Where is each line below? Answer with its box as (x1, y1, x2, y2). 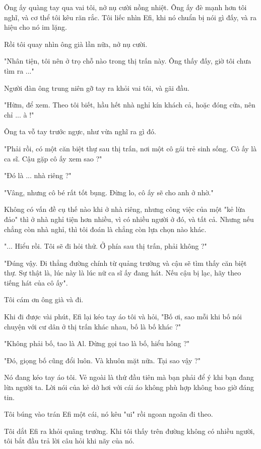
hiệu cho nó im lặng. (4, 22, 67, 32)
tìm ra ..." (4, 65, 34, 76)
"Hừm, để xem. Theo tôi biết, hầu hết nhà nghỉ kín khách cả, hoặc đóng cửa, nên (4, 99, 255, 110)
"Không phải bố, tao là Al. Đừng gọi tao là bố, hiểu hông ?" (4, 338, 190, 349)
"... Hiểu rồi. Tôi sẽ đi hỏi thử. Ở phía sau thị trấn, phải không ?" (4, 241, 207, 251)
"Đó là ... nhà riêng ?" (4, 170, 72, 181)
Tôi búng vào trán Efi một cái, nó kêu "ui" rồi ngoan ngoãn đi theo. (4, 409, 213, 419)
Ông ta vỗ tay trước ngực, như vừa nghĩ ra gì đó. (4, 126, 156, 137)
